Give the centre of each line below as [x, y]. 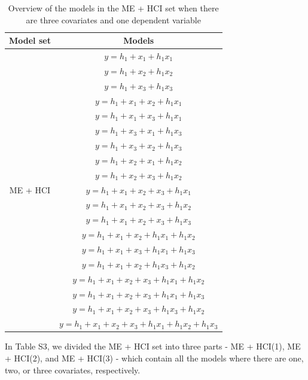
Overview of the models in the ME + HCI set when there [113, 8]
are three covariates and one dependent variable [113, 19]
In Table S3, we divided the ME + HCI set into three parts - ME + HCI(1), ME [153, 346]
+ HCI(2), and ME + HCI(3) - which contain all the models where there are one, [154, 358]
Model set [30, 40]
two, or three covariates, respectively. [73, 370]
